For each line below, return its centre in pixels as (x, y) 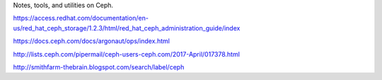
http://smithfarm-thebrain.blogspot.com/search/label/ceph (99, 67)
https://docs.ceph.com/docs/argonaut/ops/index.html (91, 41)
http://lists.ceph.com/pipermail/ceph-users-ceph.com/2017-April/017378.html (127, 54)
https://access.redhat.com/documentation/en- (81, 18)
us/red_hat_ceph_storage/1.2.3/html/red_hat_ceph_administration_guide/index (127, 28)
